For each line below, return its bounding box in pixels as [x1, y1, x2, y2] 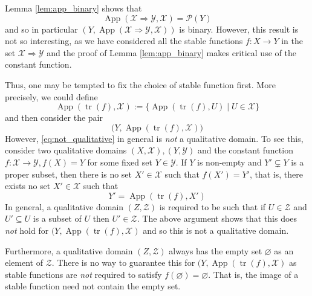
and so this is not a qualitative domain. [143, 224, 289, 236]
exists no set [5, 179, 51, 192]
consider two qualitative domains [5, 144, 127, 156]
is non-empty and [197, 155, 262, 168]
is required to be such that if [159, 200, 266, 213]
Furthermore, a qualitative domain [5, 244, 133, 257]
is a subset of [33, 212, 82, 225]
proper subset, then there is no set [5, 167, 132, 180]
